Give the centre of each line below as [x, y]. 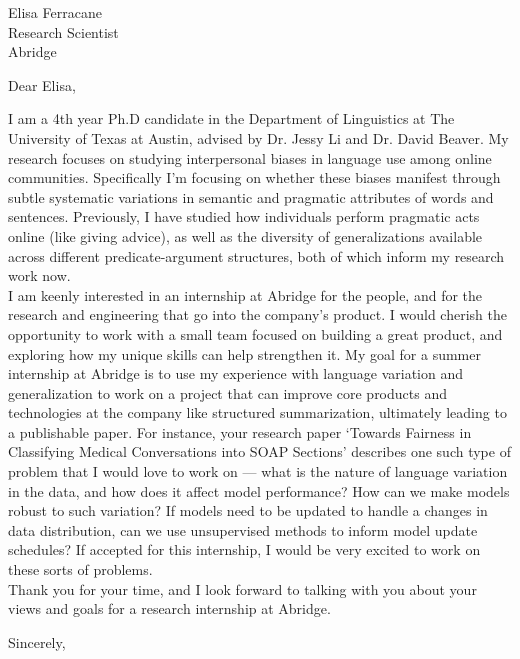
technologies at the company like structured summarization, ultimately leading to [257, 412]
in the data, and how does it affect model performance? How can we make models [259, 490]
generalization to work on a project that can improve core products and [227, 392]
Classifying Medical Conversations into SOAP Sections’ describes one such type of [259, 451]
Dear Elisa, [42, 84]
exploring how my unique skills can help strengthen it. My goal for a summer [244, 353]
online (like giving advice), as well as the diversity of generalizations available [245, 235]
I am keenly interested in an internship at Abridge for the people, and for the [245, 294]
